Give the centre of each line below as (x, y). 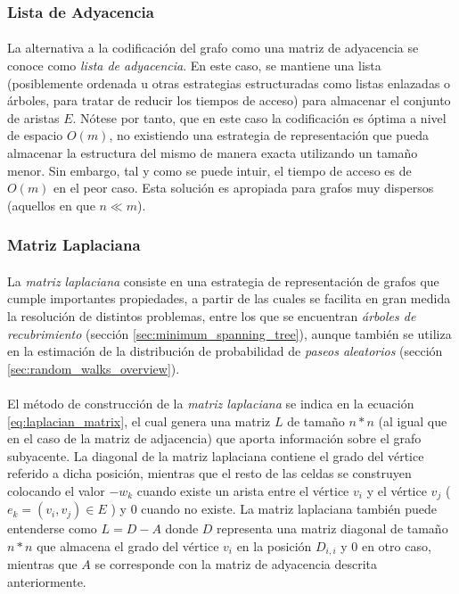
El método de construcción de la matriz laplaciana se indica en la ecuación (211, 403)
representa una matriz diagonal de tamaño (332, 528)
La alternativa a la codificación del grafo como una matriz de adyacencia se (213, 48)
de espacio (35, 135)
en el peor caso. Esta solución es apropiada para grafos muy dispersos (244, 188)
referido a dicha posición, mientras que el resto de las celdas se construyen (209, 473)
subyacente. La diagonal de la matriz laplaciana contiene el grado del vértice (216, 455)
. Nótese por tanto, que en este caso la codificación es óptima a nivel (259, 117)
